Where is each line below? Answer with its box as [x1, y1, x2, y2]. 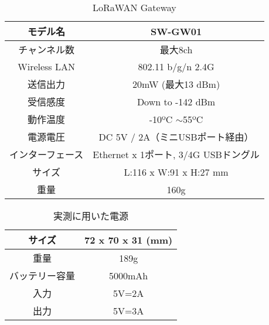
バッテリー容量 [9, 269, 76, 282]
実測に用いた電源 [53, 209, 129, 223]
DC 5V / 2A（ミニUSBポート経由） [98, 130, 254, 143]
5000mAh [109, 268, 148, 282]
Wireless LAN [18, 60, 75, 73]
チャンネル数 [18, 43, 74, 56]
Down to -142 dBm [137, 94, 216, 108]
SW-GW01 [150, 24, 202, 38]
